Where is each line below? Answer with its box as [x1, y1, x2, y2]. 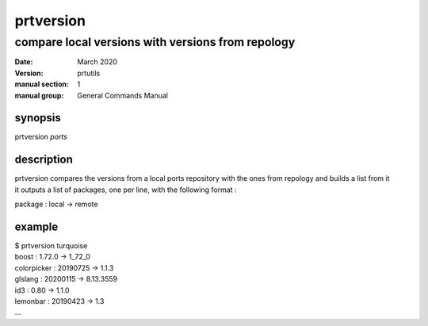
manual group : [14, 90, 64, 100]
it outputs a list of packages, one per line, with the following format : [14, 185, 237, 194]
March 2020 [77, 57, 118, 67]
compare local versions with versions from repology [14, 35, 296, 49]
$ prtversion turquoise [14, 241, 88, 251]
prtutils [77, 68, 101, 78]
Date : [14, 57, 33, 67]
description [14, 153, 73, 167]
